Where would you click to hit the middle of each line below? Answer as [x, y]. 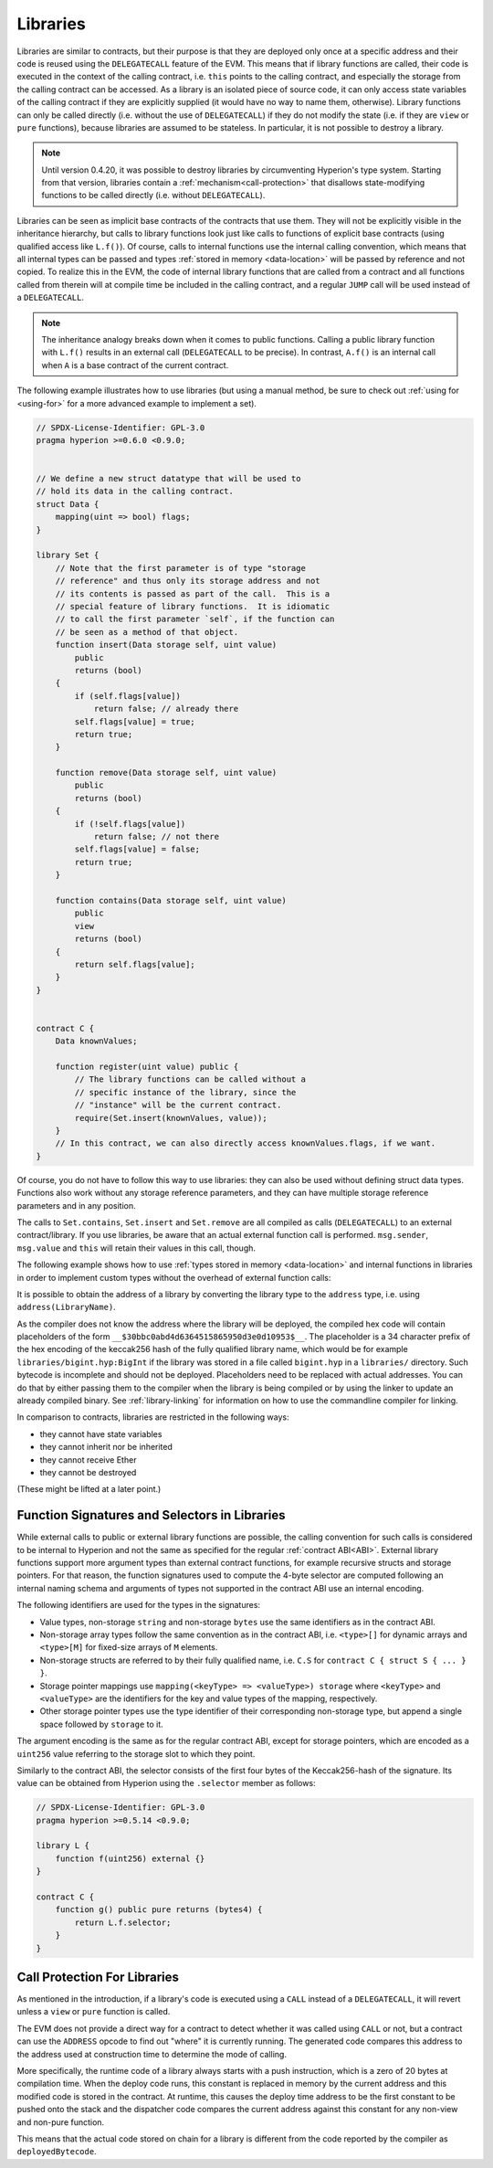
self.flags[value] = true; [135, 721]
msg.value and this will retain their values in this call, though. [136, 1248]
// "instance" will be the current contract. [178, 1105]
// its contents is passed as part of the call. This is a [193, 593]
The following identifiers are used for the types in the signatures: [138, 1605]
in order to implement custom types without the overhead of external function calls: [174, 1277]
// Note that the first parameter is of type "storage [180, 568]
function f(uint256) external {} [130, 1858]
